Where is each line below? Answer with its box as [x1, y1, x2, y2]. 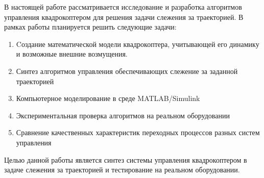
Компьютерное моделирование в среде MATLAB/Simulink [16, 93, 200, 104]
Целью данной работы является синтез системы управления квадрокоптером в [4, 154, 247, 165]
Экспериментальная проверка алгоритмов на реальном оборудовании [16, 110, 230, 120]
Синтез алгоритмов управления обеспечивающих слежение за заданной [16, 65, 238, 76]
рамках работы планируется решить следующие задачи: [4, 21, 177, 32]
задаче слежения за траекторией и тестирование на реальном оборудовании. [4, 164, 240, 175]
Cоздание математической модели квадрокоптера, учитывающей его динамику [16, 38, 259, 49]
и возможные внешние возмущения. [16, 48, 128, 59]
